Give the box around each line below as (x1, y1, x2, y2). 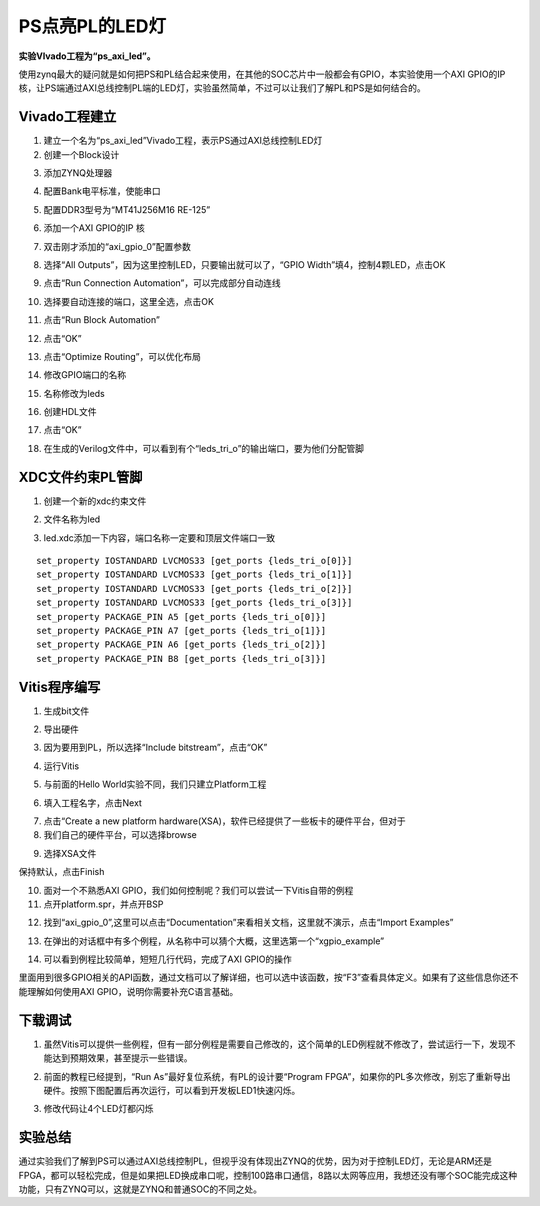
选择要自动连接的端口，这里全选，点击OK (43, 295, 215, 307)
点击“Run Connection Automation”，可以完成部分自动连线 (43, 277, 281, 289)
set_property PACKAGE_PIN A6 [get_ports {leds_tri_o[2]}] (36, 639, 327, 650)
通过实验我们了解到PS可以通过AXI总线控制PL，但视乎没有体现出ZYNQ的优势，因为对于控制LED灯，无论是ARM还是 (18, 1155, 493, 1167)
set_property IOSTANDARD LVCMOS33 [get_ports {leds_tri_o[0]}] (36, 555, 353, 566)
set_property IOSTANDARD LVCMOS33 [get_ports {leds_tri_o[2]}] (36, 583, 353, 594)
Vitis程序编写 (18, 678, 101, 695)
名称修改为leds (43, 387, 105, 399)
